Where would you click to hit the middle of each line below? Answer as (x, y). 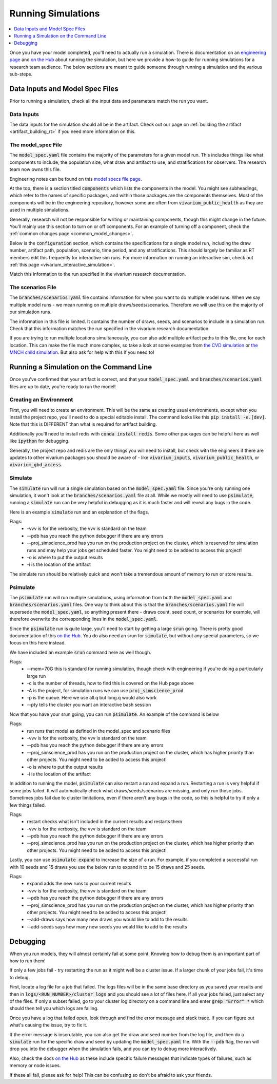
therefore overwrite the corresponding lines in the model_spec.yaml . (84, 619)
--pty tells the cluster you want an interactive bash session (89, 705)
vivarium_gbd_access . (36, 465)
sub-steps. (21, 74)
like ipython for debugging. (39, 441)
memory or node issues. (35, 1066)
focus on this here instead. (38, 643)
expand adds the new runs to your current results (79, 884)
